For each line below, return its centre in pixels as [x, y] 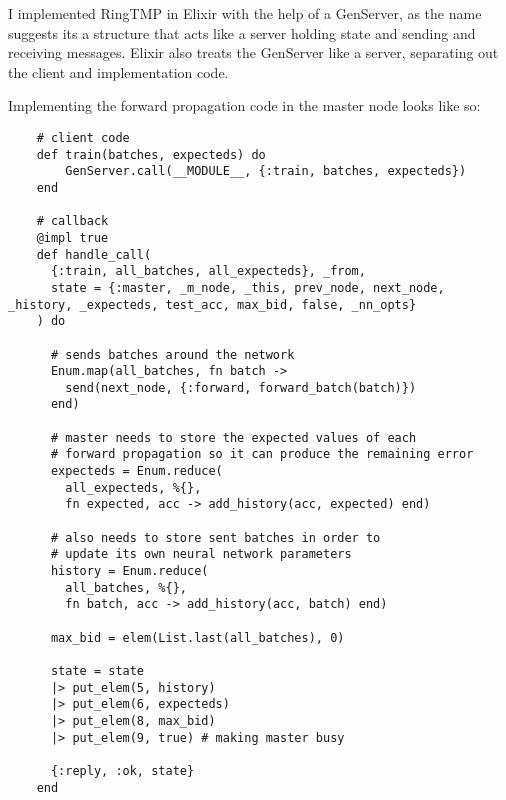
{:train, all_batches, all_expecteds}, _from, [208, 271]
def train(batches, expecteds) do [151, 154]
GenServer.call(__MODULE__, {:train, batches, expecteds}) [266, 171]
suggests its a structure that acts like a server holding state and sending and [242, 32]
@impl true [72, 237]
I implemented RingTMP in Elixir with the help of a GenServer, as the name [245, 13]
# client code [83, 137]
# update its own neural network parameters [201, 554]
